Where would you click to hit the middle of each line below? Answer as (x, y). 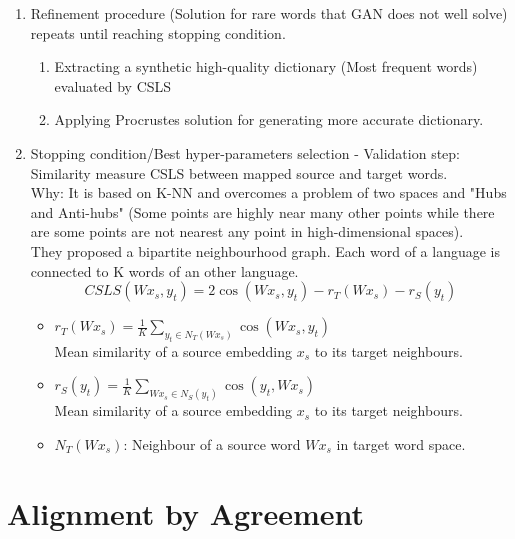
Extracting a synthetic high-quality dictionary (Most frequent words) (266, 66)
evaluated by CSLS (113, 85)
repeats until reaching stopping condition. (158, 32)
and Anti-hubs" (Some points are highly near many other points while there (262, 211)
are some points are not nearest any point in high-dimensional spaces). (247, 231)
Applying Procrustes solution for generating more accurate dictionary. (269, 119)
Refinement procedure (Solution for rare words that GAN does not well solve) (269, 13)
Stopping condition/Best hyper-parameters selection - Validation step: (245, 152)
